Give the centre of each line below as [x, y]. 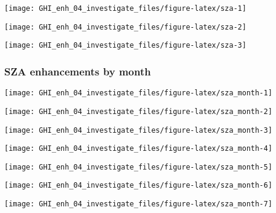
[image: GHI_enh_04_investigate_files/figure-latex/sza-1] [125, 8]
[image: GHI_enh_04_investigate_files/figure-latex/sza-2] [125, 27]
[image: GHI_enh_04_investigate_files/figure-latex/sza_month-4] [138, 149]
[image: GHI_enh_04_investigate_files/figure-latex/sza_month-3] [138, 130]
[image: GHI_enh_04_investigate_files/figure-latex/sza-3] [125, 46]
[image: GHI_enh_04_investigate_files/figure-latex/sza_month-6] [138, 186]
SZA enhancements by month [78, 71]
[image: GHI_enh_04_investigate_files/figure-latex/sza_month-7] [138, 204]
